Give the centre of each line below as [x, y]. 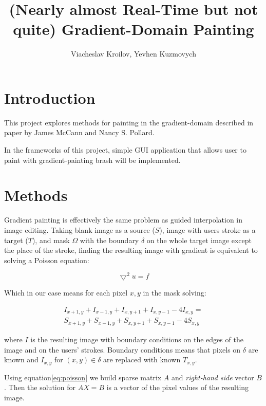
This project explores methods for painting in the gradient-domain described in [129, 122]
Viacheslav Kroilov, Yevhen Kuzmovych [134, 54]
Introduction [50, 97]
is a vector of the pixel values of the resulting [178, 387]
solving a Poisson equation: [47, 260]
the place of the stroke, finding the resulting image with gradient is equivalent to [131, 250]
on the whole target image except [199, 240]
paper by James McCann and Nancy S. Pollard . [79, 132]
